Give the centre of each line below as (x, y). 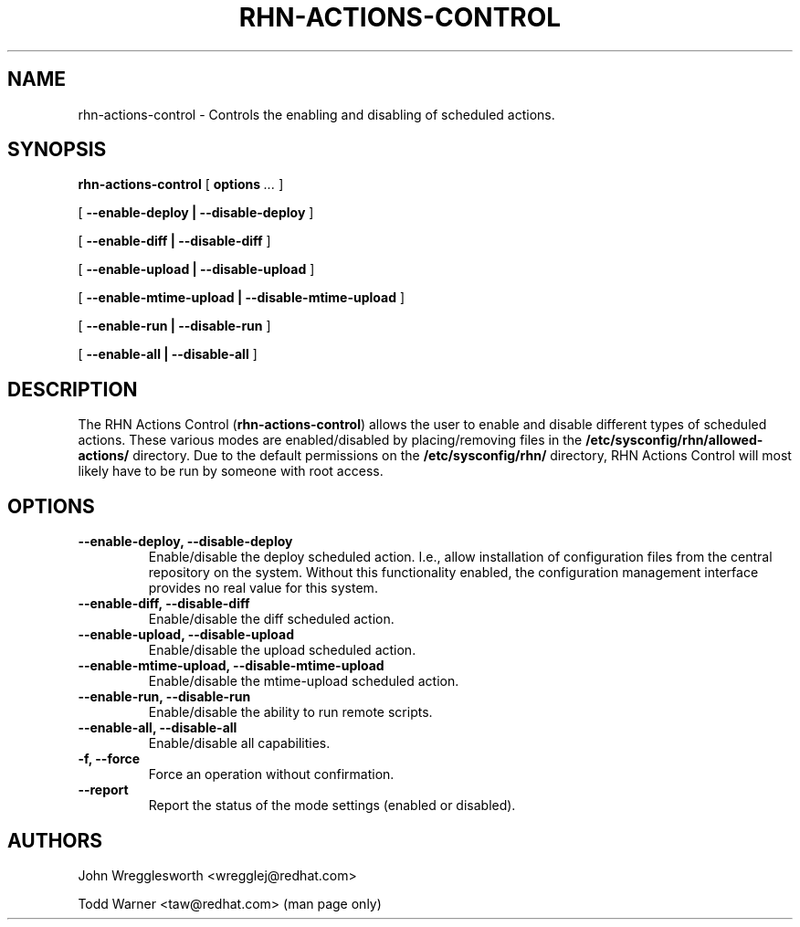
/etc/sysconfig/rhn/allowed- (674, 440)
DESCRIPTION (73, 389)
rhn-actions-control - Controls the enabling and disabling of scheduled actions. (316, 114)
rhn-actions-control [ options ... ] (181, 184)
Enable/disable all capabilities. (239, 743)
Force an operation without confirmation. (271, 774)
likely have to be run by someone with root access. (231, 471)
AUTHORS (55, 840)
